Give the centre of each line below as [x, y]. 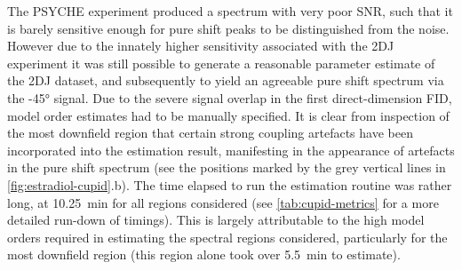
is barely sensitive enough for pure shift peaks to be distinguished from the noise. [228, 28]
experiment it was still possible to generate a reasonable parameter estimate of [221, 63]
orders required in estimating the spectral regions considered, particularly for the [227, 237]
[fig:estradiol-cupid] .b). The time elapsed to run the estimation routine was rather [230, 184]
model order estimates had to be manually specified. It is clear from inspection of [228, 115]
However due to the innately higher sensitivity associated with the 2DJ [201, 46]
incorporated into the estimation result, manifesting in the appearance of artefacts [231, 150]
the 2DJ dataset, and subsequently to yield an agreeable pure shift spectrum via [226, 80]
